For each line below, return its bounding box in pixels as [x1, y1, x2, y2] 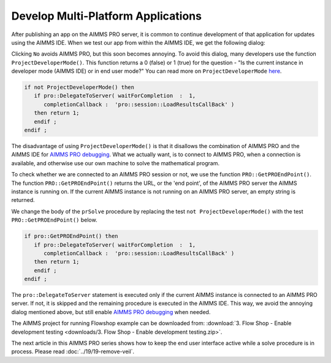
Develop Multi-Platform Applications [11, 9, 202, 23]
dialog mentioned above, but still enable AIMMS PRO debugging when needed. [11, 308, 211, 315]
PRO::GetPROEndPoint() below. [11, 216, 97, 223]
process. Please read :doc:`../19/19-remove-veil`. [11, 348, 135, 355]
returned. [11, 196, 35, 204]
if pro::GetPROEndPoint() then [24, 233, 119, 240]
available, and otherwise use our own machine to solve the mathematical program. [11, 159, 220, 167]
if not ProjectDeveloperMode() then [24, 84, 135, 91]
